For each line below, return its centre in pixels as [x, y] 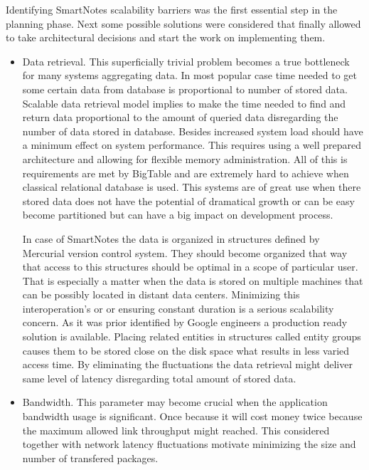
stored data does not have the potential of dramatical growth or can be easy [188, 200]
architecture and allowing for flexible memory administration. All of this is [185, 158]
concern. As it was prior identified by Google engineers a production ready [185, 322]
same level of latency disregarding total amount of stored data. [159, 378]
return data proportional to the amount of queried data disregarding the [180, 117]
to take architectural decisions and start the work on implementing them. [166, 37]
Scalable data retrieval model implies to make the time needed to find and [184, 103]
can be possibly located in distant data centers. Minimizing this [161, 294]
